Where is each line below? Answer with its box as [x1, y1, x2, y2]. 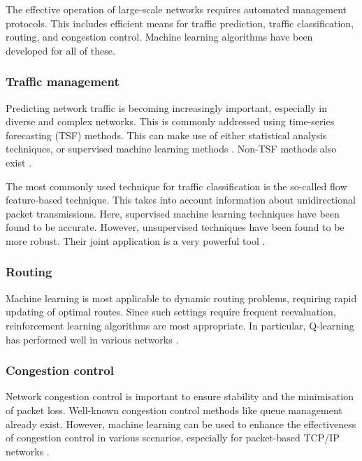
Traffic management [6, 73, 120, 90]
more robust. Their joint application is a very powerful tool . [6, 233, 266, 248]
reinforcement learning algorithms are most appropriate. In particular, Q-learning [6, 318, 354, 332]
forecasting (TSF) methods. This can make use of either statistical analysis [6, 127, 327, 142]
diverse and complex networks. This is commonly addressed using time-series [6, 114, 335, 129]
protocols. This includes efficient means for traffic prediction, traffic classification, [6, 15, 354, 30]
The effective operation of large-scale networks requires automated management [6, 2, 347, 16]
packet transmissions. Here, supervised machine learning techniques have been [6, 206, 340, 220]
